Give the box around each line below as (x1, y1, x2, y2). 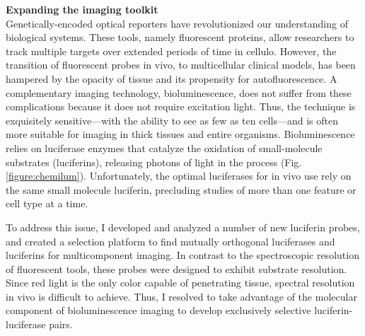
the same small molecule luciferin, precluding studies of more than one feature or (6, 182, 357, 197)
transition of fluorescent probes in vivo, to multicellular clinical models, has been (6, 57, 356, 72)
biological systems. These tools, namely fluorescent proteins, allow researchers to (6, 30, 354, 45)
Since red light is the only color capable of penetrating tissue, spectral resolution (6, 275, 355, 290)
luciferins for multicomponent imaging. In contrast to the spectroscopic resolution (6, 248, 359, 262)
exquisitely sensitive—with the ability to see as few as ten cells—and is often (6, 112, 338, 127)
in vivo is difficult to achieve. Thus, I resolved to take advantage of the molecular (6, 289, 357, 303)
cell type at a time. (6, 196, 88, 211)
